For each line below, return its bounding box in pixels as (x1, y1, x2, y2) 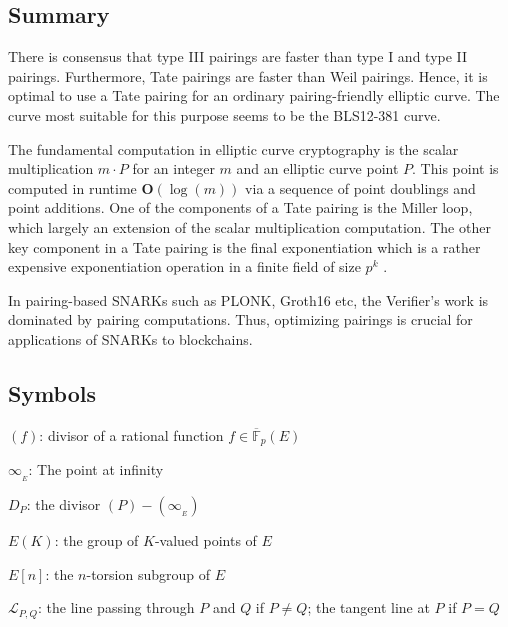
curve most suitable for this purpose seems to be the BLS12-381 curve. (8, 104, 441, 125)
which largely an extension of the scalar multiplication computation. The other (8, 216, 491, 237)
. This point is (412, 158, 499, 179)
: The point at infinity (28, 459, 164, 480)
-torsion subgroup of (86, 563, 211, 584)
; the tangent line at (307, 597, 430, 618)
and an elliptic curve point (236, 158, 399, 179)
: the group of (54, 530, 139, 551)
